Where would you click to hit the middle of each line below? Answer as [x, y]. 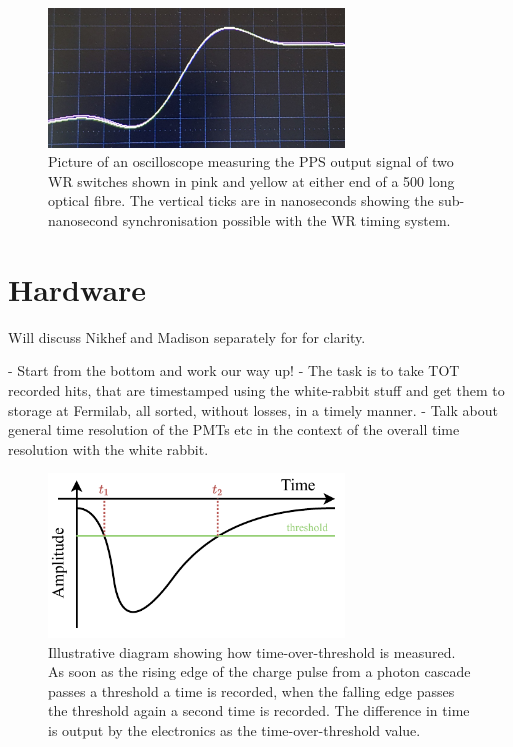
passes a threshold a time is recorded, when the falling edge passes [251, 690]
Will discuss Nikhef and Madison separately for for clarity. [187, 336]
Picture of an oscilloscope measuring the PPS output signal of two [251, 161]
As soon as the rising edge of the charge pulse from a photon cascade [259, 671]
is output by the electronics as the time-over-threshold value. [234, 730]
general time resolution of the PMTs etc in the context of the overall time [234, 429]
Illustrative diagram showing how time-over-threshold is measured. [252, 651]
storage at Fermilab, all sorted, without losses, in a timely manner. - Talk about [253, 409]
